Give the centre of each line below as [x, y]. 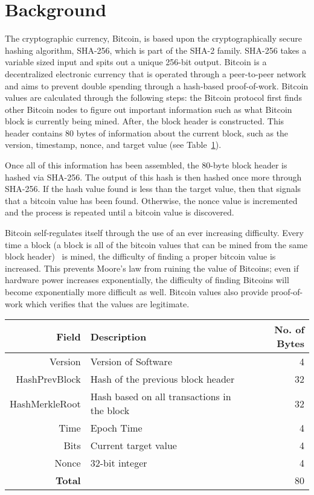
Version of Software [131, 362]
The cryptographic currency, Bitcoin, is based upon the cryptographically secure [153, 38]
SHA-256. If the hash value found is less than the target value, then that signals [153, 189]
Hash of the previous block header [162, 379]
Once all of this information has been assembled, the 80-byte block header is [146, 165]
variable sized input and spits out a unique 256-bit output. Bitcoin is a [136, 62]
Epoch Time [116, 428]
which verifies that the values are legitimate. [107, 303]
